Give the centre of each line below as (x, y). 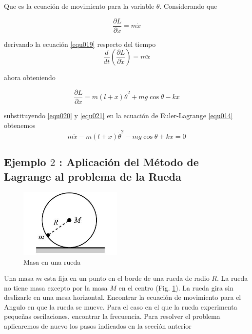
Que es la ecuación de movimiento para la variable (79, 6)
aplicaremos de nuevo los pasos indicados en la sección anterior (98, 326)
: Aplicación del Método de (129, 162)
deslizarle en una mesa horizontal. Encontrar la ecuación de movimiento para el (123, 297)
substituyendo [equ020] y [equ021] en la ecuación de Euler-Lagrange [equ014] (118, 115)
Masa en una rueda (52, 261)
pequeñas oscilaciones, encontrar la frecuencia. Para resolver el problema (112, 316)
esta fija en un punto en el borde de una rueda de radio (127, 278)
